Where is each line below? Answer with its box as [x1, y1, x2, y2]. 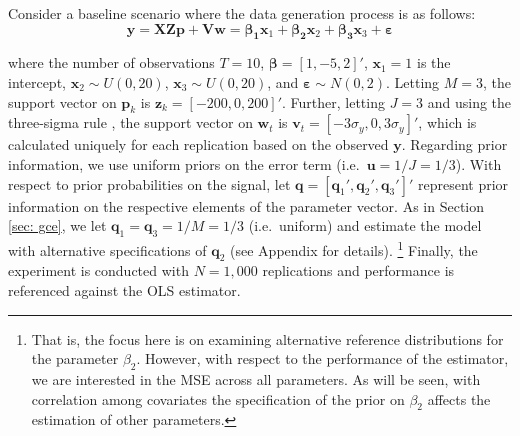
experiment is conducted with [8, 260, 189, 281]
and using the [427, 91, 512, 112]
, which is [418, 112, 477, 133]
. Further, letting [282, 91, 385, 112]
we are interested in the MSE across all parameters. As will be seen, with [31, 368, 481, 389]
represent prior [417, 173, 509, 194]
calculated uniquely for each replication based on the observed [8, 134, 389, 155]
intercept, [8, 71, 66, 92]
